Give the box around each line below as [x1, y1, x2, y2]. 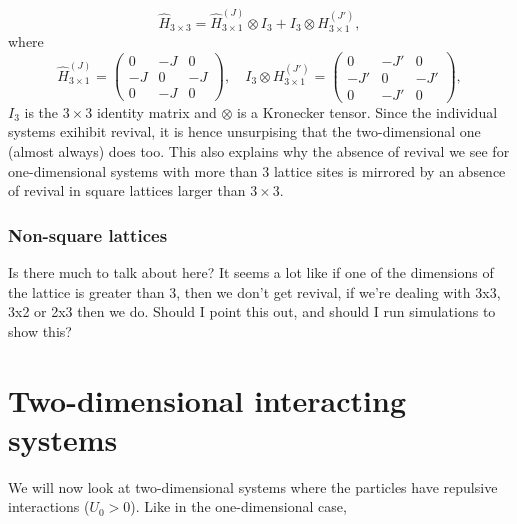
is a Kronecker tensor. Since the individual [237, 101, 498, 122]
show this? [8, 320, 72, 341]
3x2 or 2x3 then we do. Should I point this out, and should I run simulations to [8, 301, 496, 322]
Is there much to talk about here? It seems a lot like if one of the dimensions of [8, 262, 494, 283]
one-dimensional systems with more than [8, 160, 258, 181]
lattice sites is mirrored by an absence [273, 160, 506, 181]
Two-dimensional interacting [8, 379, 407, 420]
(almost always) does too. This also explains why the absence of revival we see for [8, 141, 510, 162]
